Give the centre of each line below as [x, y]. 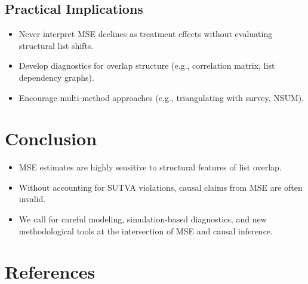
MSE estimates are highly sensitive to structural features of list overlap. [150, 167]
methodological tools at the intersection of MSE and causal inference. [146, 230]
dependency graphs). [56, 77]
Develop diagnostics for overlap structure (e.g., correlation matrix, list [147, 65]
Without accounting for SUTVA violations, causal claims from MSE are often [161, 187]
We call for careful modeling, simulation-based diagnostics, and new [143, 219]
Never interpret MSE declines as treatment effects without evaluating [146, 34]
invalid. [32, 199]
